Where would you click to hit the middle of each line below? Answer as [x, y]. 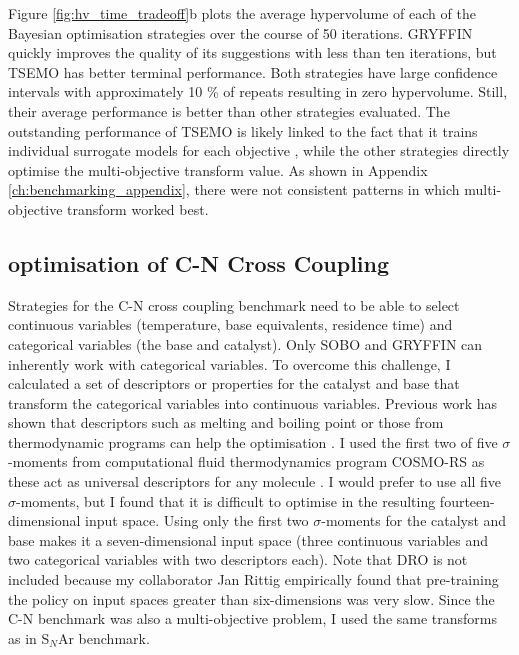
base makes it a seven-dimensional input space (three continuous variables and [248, 539]
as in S [29, 637]
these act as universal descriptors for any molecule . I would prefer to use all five [254, 481]
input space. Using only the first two [197, 520]
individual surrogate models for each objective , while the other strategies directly [259, 150]
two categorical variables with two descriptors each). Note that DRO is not [238, 559]
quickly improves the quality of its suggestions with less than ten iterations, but [252, 52]
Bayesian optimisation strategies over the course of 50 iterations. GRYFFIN [240, 32]
